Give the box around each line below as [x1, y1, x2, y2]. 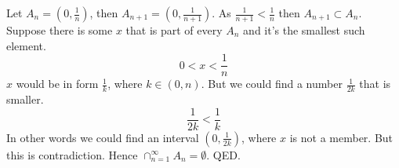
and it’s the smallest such [243, 22, 365, 38]
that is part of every [125, 22, 223, 38]
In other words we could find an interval [6, 129, 199, 145]
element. [6, 37, 46, 53]
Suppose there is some [6, 22, 113, 38]
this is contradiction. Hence [6, 146, 138, 163]
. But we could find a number [201, 75, 343, 92]
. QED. [206, 146, 241, 163]
